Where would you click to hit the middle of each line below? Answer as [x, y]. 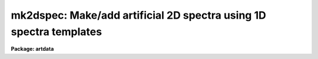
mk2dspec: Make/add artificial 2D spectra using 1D [138, 15]
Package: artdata [32, 49]
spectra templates [57, 32]
